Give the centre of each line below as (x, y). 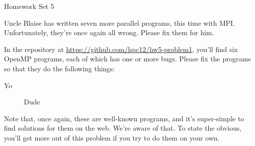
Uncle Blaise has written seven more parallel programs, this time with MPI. (120, 23)
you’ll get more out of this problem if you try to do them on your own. (112, 137)
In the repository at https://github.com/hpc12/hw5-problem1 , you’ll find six (121, 49)
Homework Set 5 (29, 6)
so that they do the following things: (60, 68)
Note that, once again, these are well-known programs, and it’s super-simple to (124, 118)
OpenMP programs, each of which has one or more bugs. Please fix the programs (127, 59)
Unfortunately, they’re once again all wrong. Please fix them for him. (109, 32)
